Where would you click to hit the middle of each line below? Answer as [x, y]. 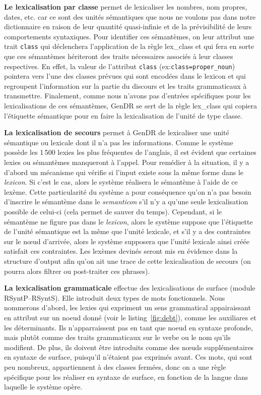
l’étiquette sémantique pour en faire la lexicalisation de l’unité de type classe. [123, 115]
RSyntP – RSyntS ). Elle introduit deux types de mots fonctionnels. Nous [115, 297]
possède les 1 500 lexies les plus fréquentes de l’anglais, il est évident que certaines [130, 152]
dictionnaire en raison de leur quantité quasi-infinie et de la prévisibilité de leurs [128, 26]
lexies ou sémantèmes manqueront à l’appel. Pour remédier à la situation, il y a [127, 162]
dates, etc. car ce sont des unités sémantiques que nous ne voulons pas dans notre [130, 16]
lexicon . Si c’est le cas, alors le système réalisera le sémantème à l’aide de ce [121, 182]
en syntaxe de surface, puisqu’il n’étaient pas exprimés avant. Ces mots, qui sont [128, 357]
